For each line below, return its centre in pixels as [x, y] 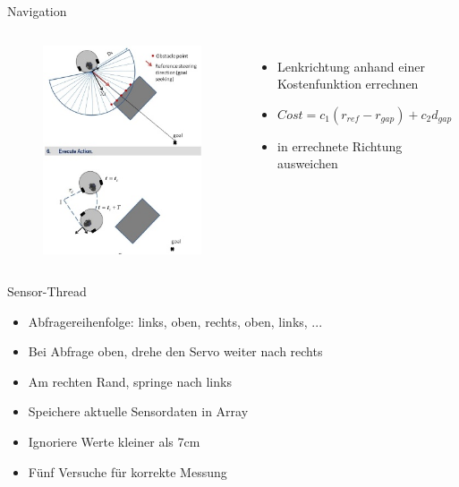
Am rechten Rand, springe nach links [130, 381]
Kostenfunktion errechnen [348, 84]
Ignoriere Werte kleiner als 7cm [114, 442]
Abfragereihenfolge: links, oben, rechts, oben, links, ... [175, 321]
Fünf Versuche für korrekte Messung [127, 471]
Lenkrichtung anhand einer [351, 66]
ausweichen [308, 163]
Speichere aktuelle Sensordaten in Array [138, 411]
